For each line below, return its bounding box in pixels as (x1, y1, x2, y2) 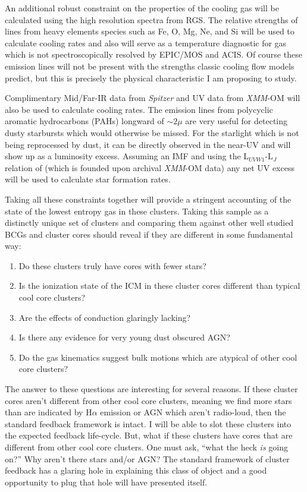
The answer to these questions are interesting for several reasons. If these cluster (5, 383, 298, 395)
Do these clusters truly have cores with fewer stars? (18, 259, 206, 272)
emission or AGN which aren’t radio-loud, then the (100, 406, 286, 418)
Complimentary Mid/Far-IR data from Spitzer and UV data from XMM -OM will (5, 92, 300, 104)
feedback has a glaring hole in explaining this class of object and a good (5, 464, 267, 477)
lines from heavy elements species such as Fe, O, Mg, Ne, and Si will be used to (5, 25, 295, 37)
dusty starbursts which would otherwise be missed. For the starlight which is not (5, 126, 299, 138)
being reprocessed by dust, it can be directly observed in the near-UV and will (5, 138, 291, 150)
